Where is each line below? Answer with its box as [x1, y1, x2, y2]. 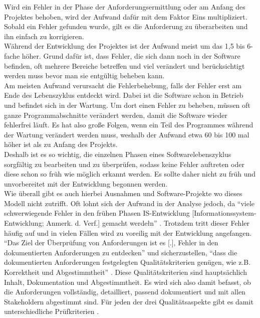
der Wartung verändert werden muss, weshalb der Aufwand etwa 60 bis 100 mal [4, 129, 249, 139]
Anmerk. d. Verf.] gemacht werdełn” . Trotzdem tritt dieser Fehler [46, 218, 250, 228]
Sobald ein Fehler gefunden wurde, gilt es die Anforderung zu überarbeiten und [4, 21, 248, 32]
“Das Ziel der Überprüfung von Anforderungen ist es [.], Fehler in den [4, 237, 218, 248]
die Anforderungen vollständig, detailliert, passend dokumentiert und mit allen [4, 286, 245, 297]
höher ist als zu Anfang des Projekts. [4, 139, 118, 149]
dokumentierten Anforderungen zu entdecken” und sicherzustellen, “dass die [4, 247, 237, 257]
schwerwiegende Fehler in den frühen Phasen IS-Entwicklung [4, 208, 190, 218]
